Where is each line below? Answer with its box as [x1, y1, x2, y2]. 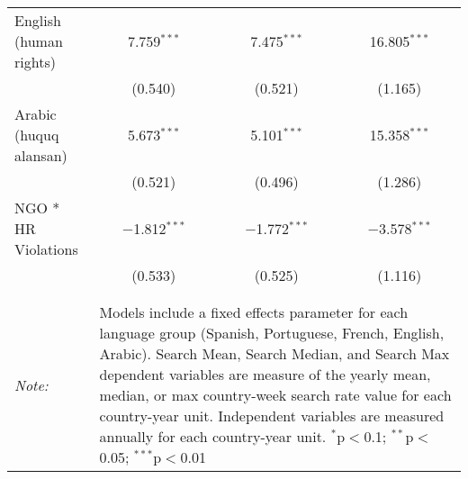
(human [14, 31, 63, 51]
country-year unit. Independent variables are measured [99, 405, 445, 426]
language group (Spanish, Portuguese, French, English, [99, 322, 445, 343]
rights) [14, 51, 56, 72]
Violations [14, 239, 78, 259]
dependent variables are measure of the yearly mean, [99, 364, 431, 384]
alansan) [14, 145, 67, 166]
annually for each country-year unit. [99, 426, 327, 447]
